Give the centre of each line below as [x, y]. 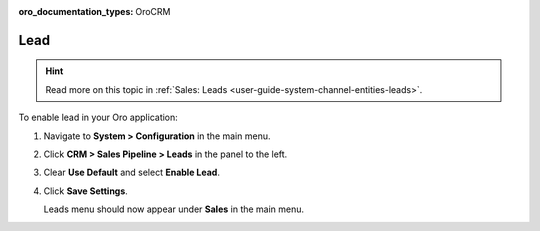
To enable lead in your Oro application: [98, 117]
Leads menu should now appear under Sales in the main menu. [174, 209]
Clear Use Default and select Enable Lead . [131, 172]
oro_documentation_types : [76, 11]
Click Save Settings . [86, 191]
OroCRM [153, 11]
